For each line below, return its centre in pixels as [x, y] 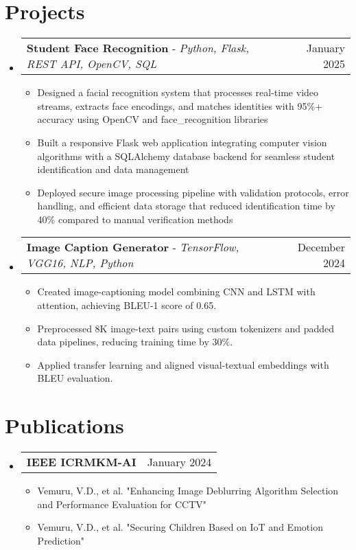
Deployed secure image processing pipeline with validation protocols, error [193, 192]
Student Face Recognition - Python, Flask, [138, 48]
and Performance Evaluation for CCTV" [122, 504]
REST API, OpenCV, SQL [92, 64]
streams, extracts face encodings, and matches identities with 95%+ [180, 105]
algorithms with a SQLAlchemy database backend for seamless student [186, 156]
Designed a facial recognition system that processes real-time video [178, 92]
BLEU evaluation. [75, 378]
